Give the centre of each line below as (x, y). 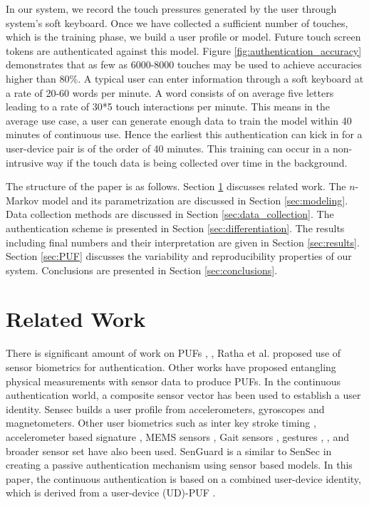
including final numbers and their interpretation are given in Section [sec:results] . (183, 242)
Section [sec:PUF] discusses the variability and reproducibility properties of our (179, 256)
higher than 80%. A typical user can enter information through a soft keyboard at (185, 78)
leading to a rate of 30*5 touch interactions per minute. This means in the (168, 106)
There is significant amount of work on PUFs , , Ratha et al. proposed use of (173, 353)
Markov (22, 200)
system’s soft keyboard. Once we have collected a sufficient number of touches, (177, 22)
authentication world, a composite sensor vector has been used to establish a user (183, 395)
